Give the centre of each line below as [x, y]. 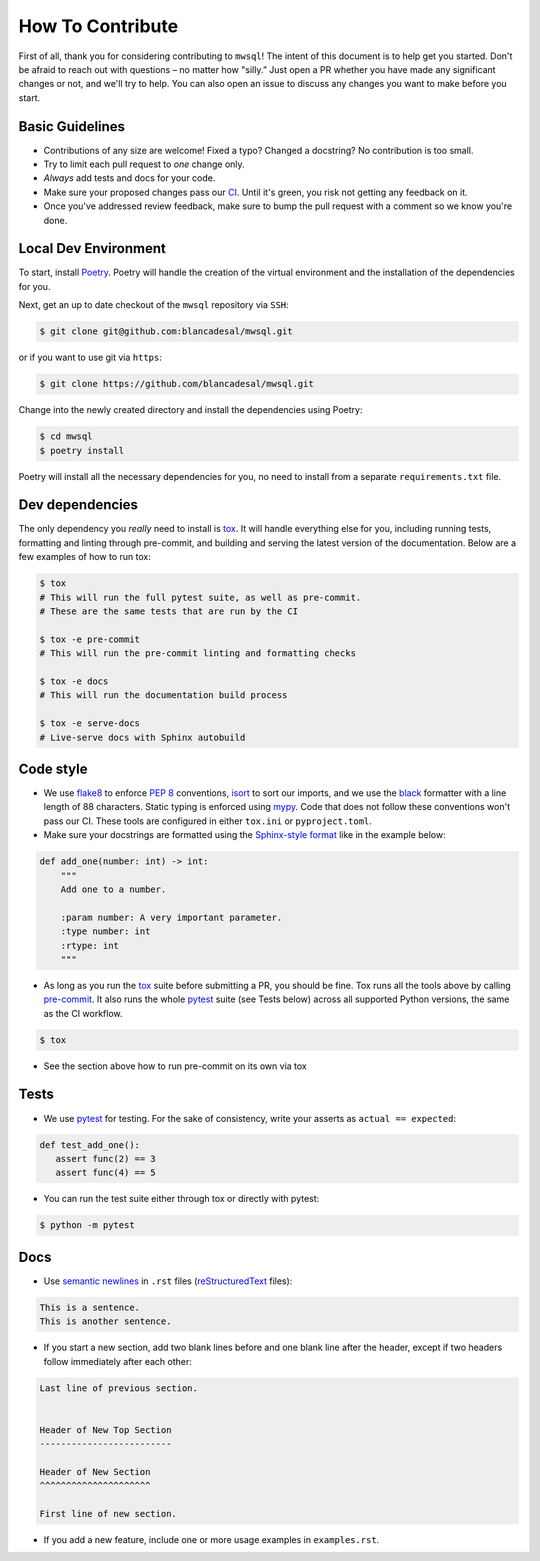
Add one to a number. [113, 889]
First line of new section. [108, 1514]
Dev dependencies [78, 505]
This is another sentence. [105, 1321]
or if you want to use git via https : [90, 357]
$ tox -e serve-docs [89, 723]
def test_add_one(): [89, 1144]
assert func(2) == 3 [106, 1158]
